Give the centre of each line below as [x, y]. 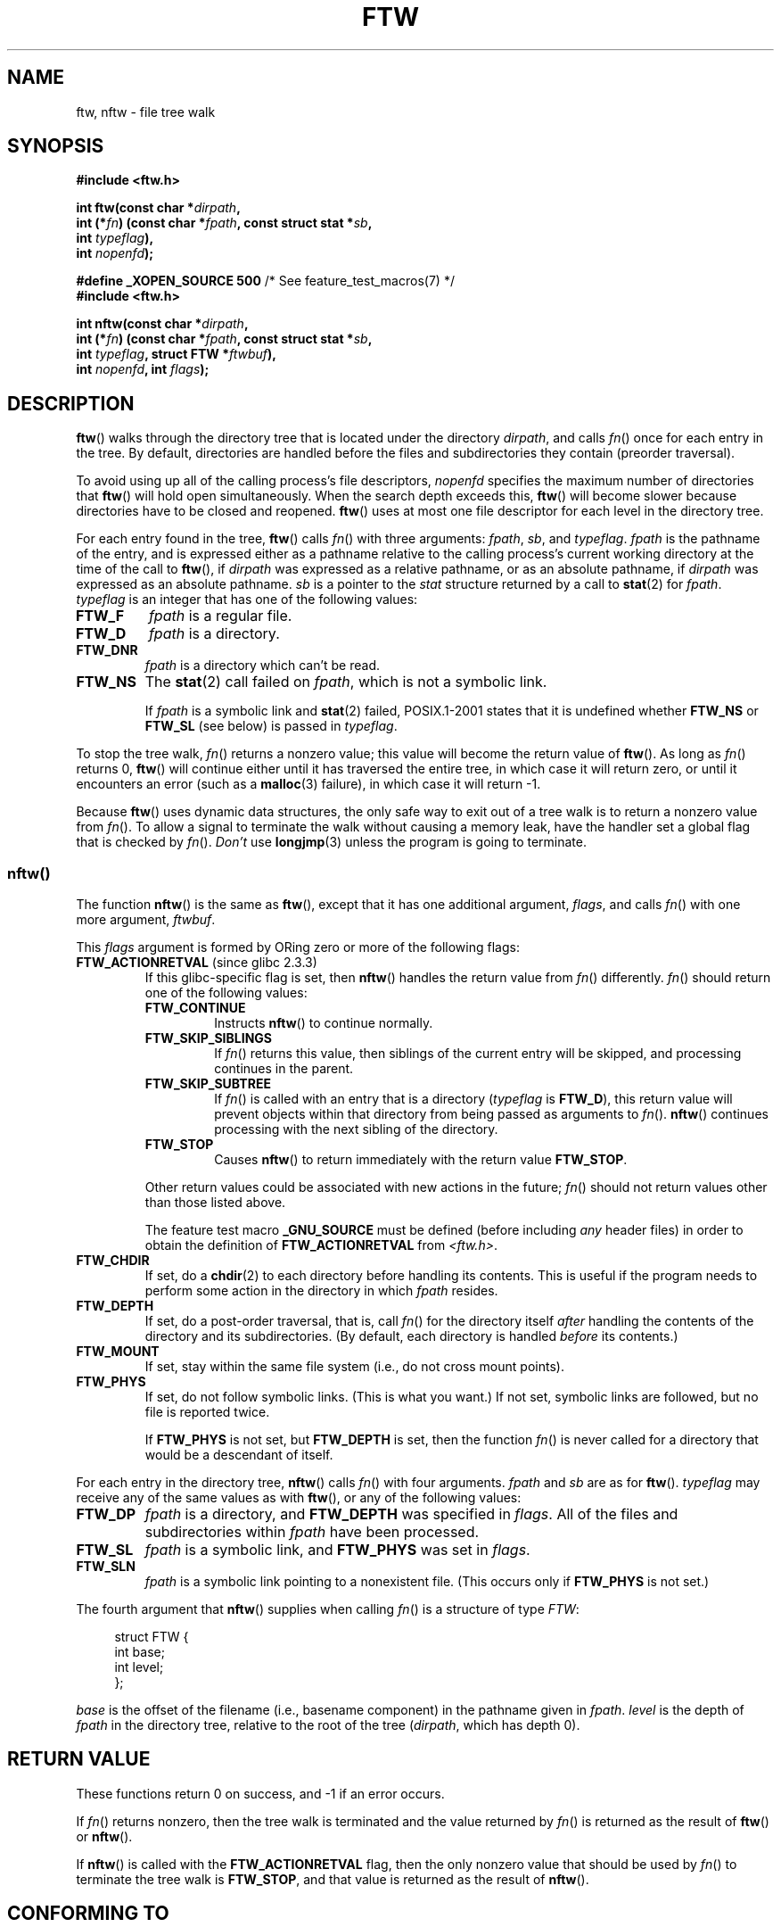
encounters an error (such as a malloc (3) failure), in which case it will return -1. [308, 784]
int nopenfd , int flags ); [143, 369]
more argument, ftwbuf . [146, 920]
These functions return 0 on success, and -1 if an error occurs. [260, 1793]
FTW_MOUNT [118, 1352]
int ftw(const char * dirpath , [158, 208]
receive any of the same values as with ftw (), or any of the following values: [299, 1498]
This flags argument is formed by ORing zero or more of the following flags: [298, 947]
